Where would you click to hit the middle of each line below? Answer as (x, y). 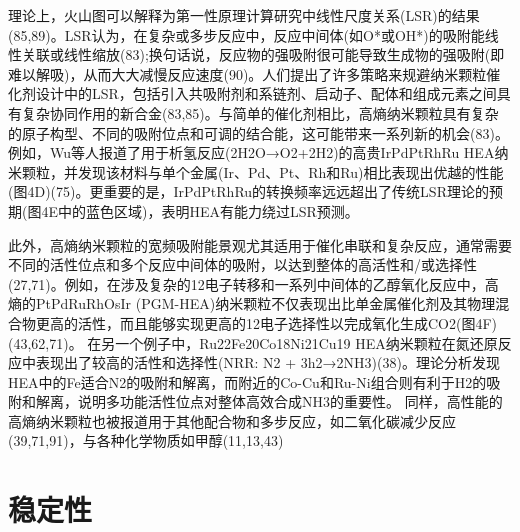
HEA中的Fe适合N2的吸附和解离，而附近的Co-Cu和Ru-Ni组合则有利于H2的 (247, 381)
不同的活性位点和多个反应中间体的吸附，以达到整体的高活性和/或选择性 (242, 264)
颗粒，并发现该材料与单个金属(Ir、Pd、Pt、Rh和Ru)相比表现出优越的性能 (262, 171)
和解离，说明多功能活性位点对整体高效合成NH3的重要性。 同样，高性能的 (262, 401)
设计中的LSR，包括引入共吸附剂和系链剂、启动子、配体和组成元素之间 (266, 93)
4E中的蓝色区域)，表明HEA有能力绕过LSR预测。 (200, 210)
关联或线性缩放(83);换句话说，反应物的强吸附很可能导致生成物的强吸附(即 (263, 54)
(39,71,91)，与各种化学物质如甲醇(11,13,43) (146, 440)
